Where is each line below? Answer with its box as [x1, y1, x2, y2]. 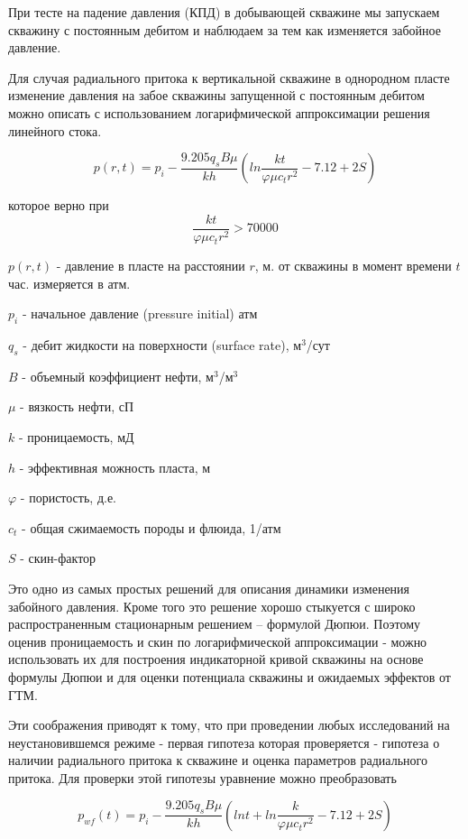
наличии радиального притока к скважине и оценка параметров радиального [8, 751, 427, 770]
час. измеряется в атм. [8, 273, 131, 292]
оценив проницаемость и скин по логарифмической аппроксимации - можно [8, 632, 427, 650]
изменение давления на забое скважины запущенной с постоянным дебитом [8, 86, 425, 105]
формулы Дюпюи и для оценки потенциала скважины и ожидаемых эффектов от [8, 667, 451, 686]
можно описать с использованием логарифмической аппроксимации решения [8, 103, 430, 122]
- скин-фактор [20, 549, 96, 567]
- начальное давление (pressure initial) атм [22, 304, 258, 323]
